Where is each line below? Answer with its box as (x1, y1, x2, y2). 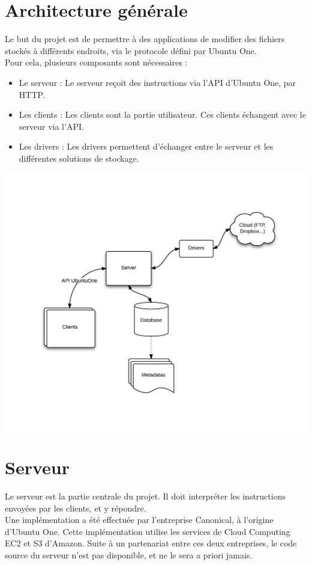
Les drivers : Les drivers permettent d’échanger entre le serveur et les (19, 140, 274, 153)
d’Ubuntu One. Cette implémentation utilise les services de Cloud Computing (5, 525, 290, 537)
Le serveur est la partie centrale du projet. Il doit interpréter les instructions (5, 489, 286, 502)
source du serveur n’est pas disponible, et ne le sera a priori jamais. (5, 548, 253, 561)
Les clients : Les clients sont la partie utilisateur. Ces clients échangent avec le (19, 108, 306, 121)
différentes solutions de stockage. (19, 151, 139, 164)
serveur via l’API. (19, 120, 84, 132)
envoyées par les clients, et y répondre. (5, 501, 146, 514)
